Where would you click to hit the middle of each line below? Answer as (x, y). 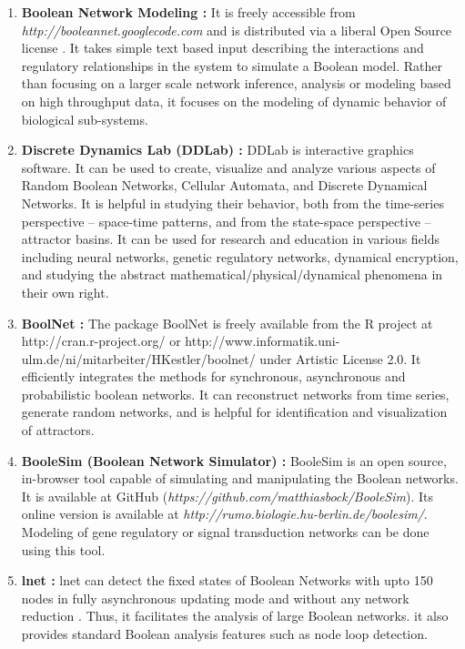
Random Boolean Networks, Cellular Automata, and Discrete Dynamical (224, 185)
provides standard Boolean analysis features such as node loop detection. (224, 634)
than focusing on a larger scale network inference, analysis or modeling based (236, 83)
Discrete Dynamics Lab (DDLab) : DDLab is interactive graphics (217, 150)
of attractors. (58, 430)
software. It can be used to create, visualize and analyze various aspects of (228, 167)
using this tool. (63, 549)
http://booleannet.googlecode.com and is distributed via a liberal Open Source (237, 30)
